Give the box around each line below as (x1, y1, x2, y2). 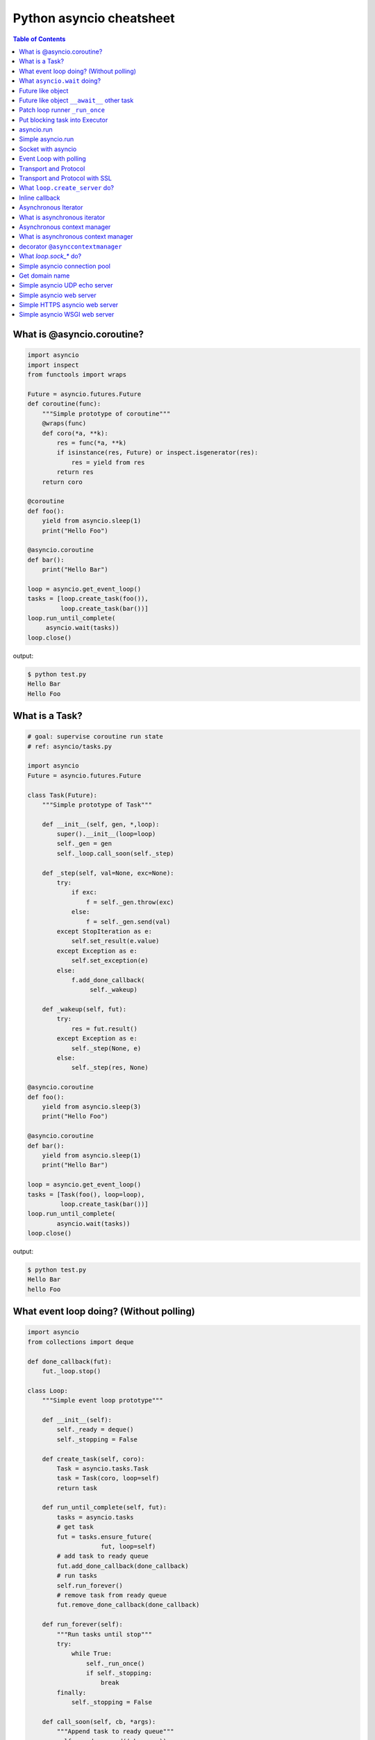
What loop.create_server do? (19, 184, 115, 192)
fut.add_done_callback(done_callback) (56, 1562, 189, 1569)
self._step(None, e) (71, 1044, 142, 1052)
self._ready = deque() (56, 1425, 135, 1434)
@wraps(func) (42, 420, 87, 427)
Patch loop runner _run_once (19, 106, 106, 114)
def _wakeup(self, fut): (42, 1006, 127, 1013)
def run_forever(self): (42, 1620, 123, 1629)
